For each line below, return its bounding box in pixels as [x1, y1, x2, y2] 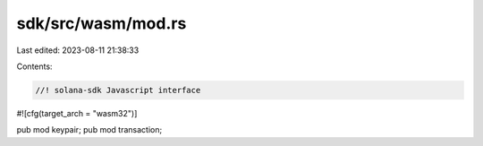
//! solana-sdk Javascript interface [35, 85, 201, 95]
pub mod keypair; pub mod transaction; [16, 125, 163, 135]
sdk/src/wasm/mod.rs [16, 13, 187, 33]
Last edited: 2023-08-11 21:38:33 [16, 45, 140, 56]
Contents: [16, 61, 53, 72]
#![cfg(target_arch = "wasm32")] [16, 107, 138, 118]
